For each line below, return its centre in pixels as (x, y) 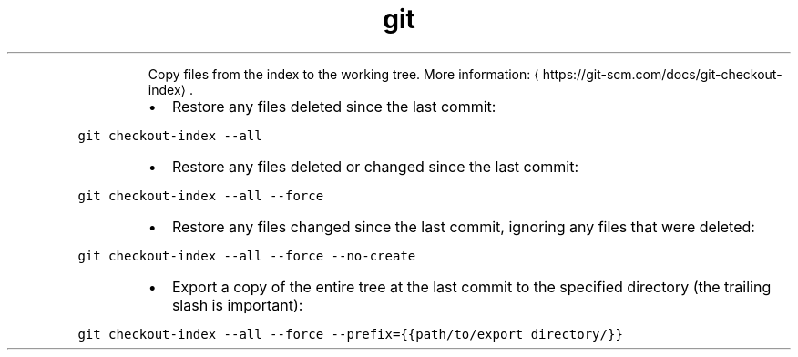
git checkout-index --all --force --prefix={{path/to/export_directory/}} (350, 334)
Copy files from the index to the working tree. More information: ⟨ (343, 74)
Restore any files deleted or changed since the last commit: (375, 166)
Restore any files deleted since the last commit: (334, 106)
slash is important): (237, 305)
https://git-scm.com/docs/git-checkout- (662, 74)
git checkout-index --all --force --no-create (247, 255)
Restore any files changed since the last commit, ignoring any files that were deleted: (463, 226)
